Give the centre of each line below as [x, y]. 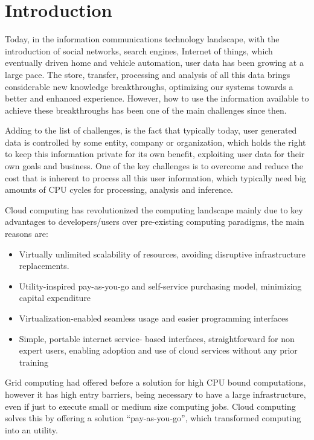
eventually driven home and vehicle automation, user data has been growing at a [154, 63]
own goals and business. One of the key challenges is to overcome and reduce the [154, 166]
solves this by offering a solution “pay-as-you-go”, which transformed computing [153, 418]
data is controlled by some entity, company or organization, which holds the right [155, 142]
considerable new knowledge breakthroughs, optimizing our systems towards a [149, 86]
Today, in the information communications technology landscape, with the [142, 39]
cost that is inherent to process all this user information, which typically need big [155, 177]
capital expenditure [55, 298]
